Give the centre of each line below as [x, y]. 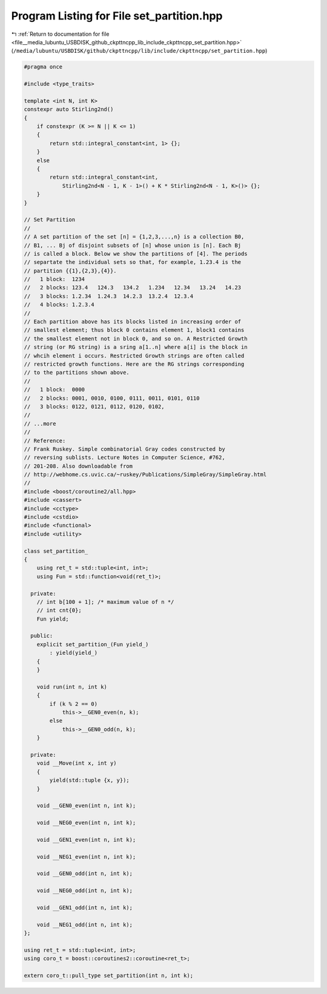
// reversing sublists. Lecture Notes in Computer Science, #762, [124, 458]
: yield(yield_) [74, 653]
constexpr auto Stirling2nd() [69, 110]
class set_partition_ [56, 551]
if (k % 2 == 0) [74, 704]
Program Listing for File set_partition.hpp [117, 16]
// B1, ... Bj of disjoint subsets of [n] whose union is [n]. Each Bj [133, 245]
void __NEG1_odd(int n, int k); [85, 925]
